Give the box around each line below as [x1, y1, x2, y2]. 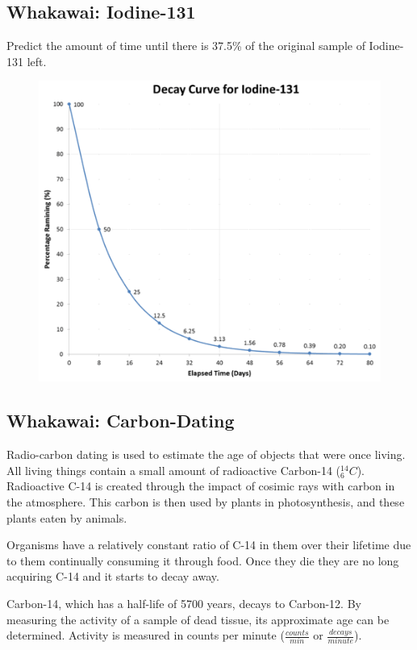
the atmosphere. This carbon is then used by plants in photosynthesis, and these [6, 494, 405, 510]
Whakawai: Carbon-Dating [6, 408, 235, 433]
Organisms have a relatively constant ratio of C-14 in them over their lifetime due [6, 536, 411, 553]
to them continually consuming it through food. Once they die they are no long [6, 552, 399, 569]
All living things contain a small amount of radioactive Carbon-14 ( [6, 461, 341, 478]
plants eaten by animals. [6, 509, 127, 526]
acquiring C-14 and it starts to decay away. [6, 568, 219, 585]
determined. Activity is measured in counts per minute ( [6, 627, 285, 644]
